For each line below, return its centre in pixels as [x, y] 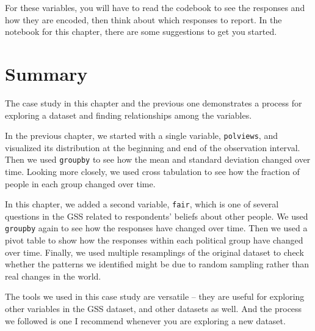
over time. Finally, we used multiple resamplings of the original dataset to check [154, 252]
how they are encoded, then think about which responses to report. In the [143, 19]
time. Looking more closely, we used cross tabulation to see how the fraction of [152, 171]
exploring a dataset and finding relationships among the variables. [129, 115]
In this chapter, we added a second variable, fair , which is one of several [142, 204]
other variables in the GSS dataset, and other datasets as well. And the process [154, 309]
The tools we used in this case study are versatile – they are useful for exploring [155, 296]
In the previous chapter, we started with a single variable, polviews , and [141, 136]
